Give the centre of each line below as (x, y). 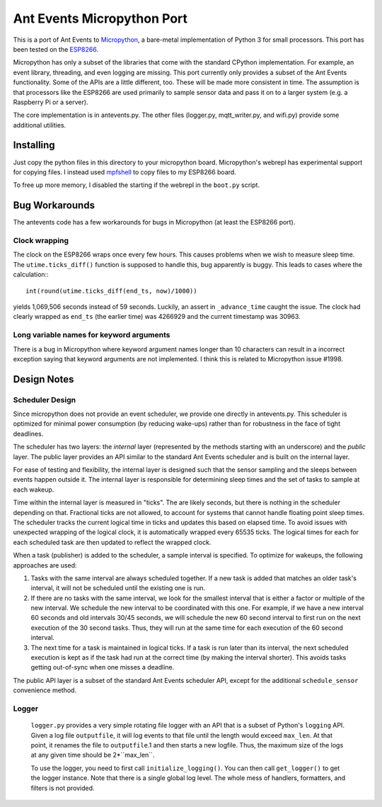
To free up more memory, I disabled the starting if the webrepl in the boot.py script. (137, 185)
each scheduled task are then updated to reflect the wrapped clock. (112, 542)
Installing (34, 145)
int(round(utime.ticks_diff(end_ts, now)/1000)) (111, 291)
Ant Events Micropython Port (100, 18)
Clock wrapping (41, 241)
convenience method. (45, 690)
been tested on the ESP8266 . (56, 49)
